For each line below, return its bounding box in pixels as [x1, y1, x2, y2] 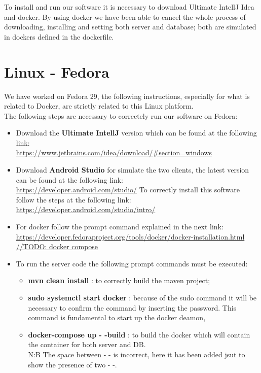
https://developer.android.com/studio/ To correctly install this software [16, 184, 240, 195]
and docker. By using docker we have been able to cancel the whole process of [4, 11, 246, 22]
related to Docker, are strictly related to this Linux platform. [4, 100, 194, 111]
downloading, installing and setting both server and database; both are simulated [4, 21, 256, 32]
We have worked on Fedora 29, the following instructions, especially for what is [4, 90, 250, 101]
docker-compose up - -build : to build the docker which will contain [28, 329, 250, 340]
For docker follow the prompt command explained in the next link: [16, 221, 223, 232]
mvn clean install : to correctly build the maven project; [28, 275, 210, 286]
